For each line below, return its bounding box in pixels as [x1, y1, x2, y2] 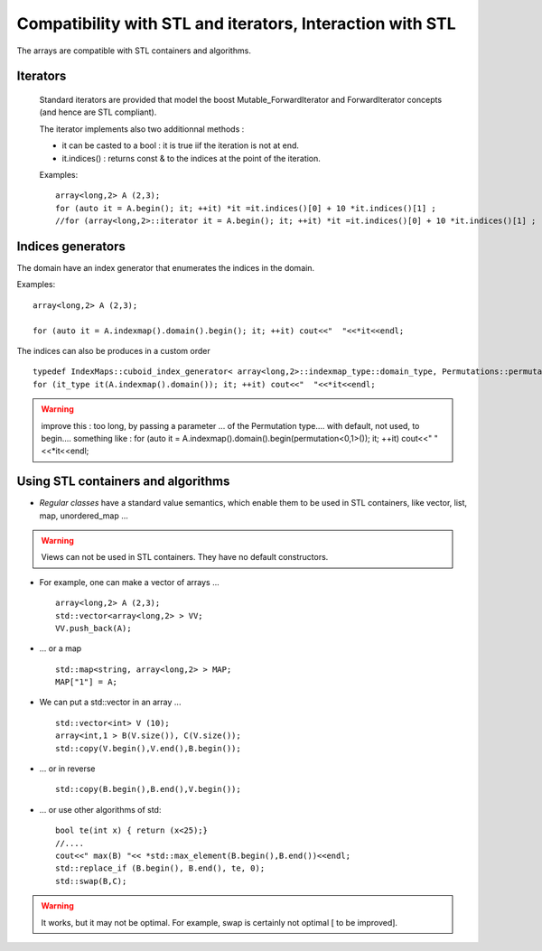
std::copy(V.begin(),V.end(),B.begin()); [55, 743, 241, 753]
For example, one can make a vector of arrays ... [39, 576, 220, 587]
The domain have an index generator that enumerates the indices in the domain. [16, 262, 315, 273]
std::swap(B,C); [55, 876, 127, 886]
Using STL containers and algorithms [16, 474, 230, 489]
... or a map [39, 643, 82, 654]
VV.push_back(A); [55, 623, 132, 633]
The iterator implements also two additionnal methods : [39, 123, 245, 135]
